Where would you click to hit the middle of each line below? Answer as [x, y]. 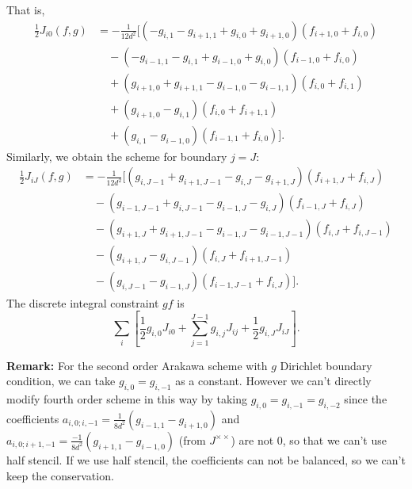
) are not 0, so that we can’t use [309, 439]
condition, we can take [61, 381]
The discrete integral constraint [83, 302]
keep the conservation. [60, 475]
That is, [26, 10]
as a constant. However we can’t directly [273, 381]
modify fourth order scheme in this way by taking [127, 399]
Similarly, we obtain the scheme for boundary [117, 156]
